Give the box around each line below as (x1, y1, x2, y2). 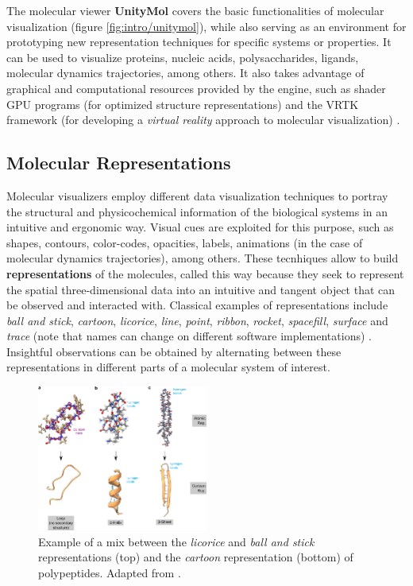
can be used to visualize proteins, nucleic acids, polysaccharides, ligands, (6, 49, 359, 65)
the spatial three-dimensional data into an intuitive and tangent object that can (6, 281, 396, 297)
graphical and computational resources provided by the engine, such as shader (6, 80, 386, 96)
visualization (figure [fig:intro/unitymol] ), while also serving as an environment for (6, 17, 407, 34)
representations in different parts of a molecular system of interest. (6, 359, 330, 375)
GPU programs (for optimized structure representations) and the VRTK (6, 95, 359, 112)
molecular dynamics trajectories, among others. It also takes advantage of (6, 64, 365, 81)
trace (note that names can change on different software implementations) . (6, 328, 372, 344)
